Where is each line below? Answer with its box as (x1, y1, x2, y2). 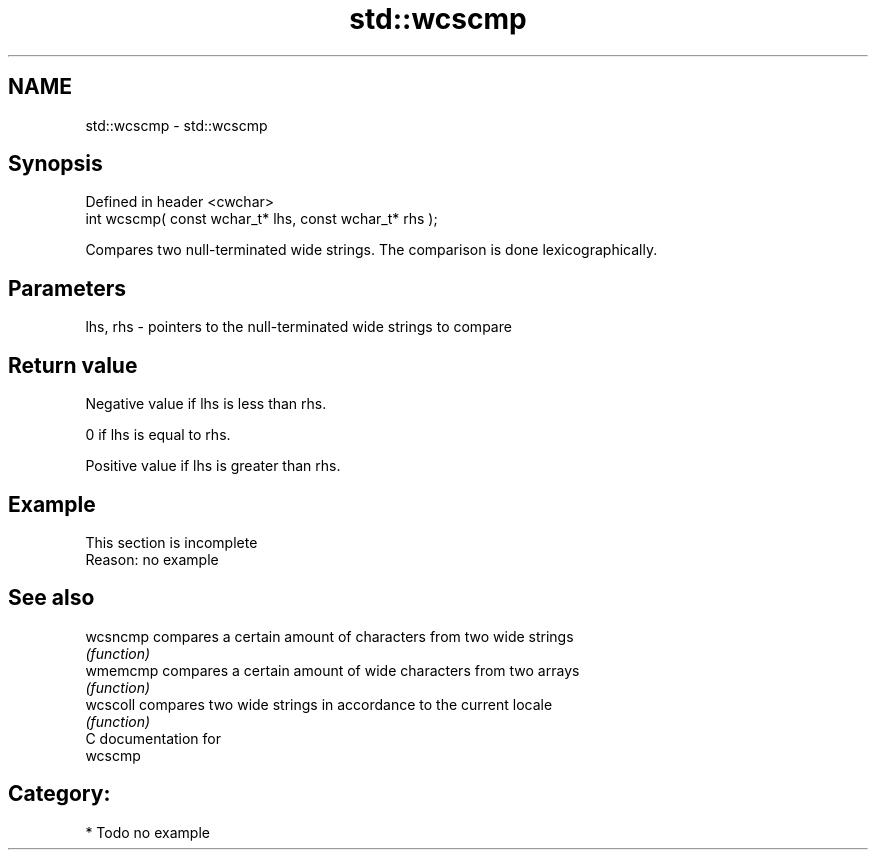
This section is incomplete (85, 533, 258, 551)
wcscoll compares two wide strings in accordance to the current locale (85, 695, 553, 713)
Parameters (8, 275, 126, 301)
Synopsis (8, 151, 103, 177)
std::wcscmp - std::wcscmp (85, 116, 268, 134)
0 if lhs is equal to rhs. (85, 426, 231, 444)
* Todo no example (85, 823, 210, 841)
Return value (8, 352, 138, 378)
